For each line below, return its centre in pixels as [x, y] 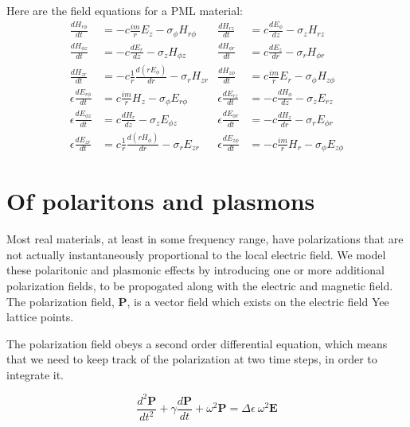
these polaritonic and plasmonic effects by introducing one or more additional [195, 270]
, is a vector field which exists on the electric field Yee [258, 301]
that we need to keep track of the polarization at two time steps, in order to [192, 359]
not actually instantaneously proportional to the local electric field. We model [196, 254]
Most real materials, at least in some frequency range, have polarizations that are [205, 239]
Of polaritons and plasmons [161, 201]
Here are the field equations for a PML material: [125, 10]
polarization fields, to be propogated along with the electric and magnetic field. [200, 285]
